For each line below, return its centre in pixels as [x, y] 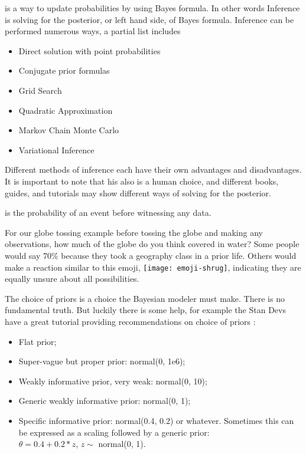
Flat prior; [38, 341]
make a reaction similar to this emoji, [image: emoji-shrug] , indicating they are [153, 267]
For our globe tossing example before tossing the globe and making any [134, 232]
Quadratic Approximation [66, 110]
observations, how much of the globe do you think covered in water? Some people [152, 244]
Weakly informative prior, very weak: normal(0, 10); [113, 381]
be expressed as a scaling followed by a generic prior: [114, 432]
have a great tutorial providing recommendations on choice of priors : [130, 321]
